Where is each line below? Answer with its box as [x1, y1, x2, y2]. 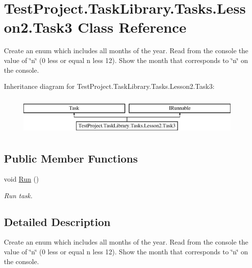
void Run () [4, 174, 39, 184]
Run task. [4, 190, 33, 200]
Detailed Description [4, 214, 111, 229]
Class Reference [77, 17, 187, 37]
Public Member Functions [4, 151, 138, 166]
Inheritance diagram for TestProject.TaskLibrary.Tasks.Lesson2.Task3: [4, 81, 215, 91]
